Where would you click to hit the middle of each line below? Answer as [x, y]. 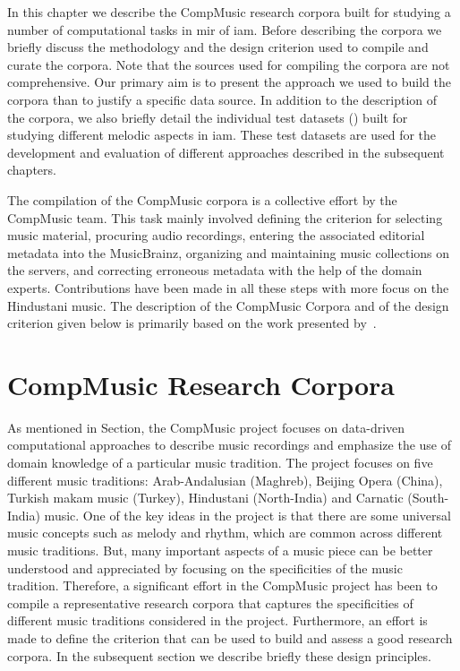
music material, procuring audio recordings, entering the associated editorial [216, 235]
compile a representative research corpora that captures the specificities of [210, 602]
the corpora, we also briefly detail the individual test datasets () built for [208, 117]
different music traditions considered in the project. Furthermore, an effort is [217, 620]
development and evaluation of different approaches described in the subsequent [226, 152]
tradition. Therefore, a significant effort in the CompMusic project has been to [222, 585]
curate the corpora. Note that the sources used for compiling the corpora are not [229, 64]
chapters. [32, 170]
